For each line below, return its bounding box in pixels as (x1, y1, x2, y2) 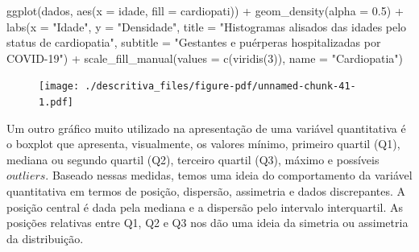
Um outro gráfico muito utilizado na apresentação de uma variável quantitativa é (6, 119, 406, 136)
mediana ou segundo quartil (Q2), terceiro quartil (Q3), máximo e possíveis (6, 151, 380, 167)
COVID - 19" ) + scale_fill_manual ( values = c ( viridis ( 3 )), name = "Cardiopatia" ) (6, 49, 403, 66)
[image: (39, 81, 80, 93)
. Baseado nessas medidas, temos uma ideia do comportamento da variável (45, 167, 413, 184)
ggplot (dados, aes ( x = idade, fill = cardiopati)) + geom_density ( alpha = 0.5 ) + (6, 2, 404, 19)
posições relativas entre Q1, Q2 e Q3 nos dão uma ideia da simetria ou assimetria (6, 214, 409, 231)
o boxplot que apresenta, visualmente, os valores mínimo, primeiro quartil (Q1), (6, 135, 400, 152)
